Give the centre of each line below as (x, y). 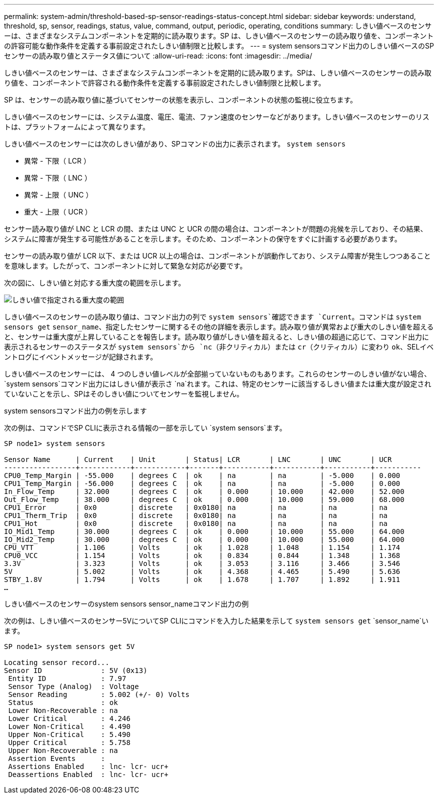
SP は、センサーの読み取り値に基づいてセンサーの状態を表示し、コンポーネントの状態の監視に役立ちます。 (181, 100)
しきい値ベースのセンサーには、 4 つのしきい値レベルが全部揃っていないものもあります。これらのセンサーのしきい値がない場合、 (218, 374)
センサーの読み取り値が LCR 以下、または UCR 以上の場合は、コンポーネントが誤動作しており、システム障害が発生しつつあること (217, 256)
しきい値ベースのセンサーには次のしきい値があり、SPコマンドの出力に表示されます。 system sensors (175, 144)
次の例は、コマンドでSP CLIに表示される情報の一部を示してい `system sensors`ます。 (145, 428)
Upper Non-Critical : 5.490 (69, 734)
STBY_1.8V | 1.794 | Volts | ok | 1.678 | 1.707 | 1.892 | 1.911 (202, 579)
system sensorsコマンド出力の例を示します (75, 411)
